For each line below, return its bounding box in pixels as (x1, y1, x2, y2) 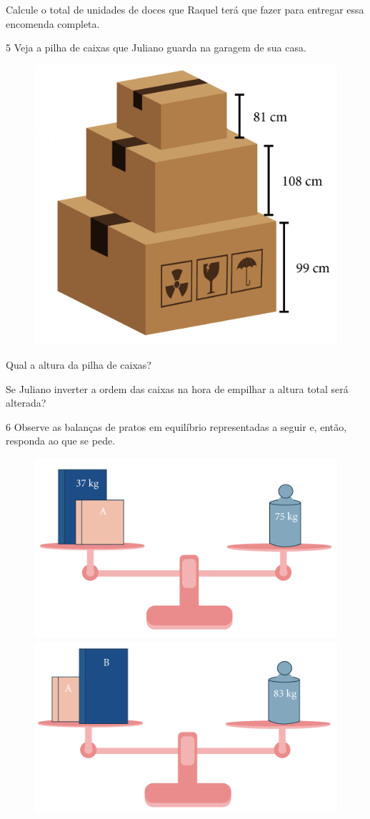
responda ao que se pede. (6, 433, 116, 448)
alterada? (6, 395, 46, 410)
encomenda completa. (6, 16, 100, 31)
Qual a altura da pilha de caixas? (6, 357, 151, 372)
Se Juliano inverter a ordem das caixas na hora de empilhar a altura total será (6, 381, 349, 396)
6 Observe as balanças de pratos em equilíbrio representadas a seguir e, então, (6, 419, 347, 434)
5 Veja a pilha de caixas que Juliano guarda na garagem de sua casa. (6, 40, 306, 55)
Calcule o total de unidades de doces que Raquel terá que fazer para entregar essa (6, 2, 364, 16)
